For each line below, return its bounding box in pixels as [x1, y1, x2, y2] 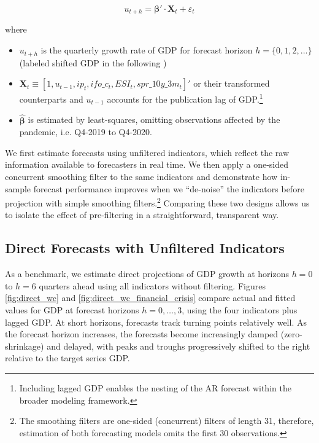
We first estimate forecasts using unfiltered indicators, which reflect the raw [5, 146, 290, 159]
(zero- [280, 327, 302, 340]
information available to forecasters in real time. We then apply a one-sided [5, 158, 288, 171]
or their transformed [193, 77, 270, 90]
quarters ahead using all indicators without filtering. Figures [39, 279, 266, 292]
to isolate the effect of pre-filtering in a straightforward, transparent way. [5, 208, 279, 221]
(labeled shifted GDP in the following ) [19, 56, 167, 69]
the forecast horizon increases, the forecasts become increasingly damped [5, 327, 279, 340]
